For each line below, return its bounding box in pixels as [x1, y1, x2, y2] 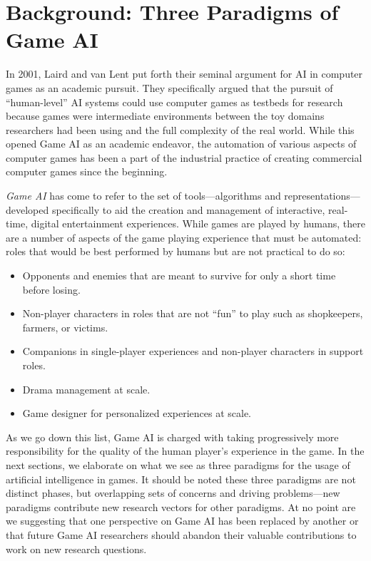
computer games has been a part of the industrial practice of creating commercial [6, 150, 362, 165]
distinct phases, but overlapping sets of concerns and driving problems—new [6, 485, 340, 500]
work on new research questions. [6, 541, 147, 556]
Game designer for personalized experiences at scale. [22, 406, 251, 421]
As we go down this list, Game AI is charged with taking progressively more [6, 429, 339, 444]
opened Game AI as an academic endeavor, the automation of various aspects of [6, 136, 357, 151]
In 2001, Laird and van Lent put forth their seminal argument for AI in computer [6, 66, 363, 81]
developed [6, 202, 49, 217]
